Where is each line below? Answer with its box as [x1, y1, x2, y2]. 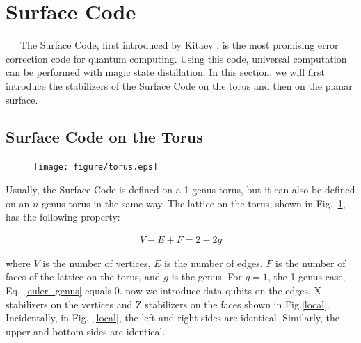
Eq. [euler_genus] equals [6, 282, 112, 297]
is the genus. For [171, 269, 242, 284]
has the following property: [6, 209, 120, 224]
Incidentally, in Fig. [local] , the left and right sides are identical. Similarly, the [6, 310, 340, 325]
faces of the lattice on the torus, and [6, 269, 161, 284]
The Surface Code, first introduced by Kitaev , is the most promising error [19, 38, 339, 52]
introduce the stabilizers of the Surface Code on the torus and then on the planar [6, 78, 353, 93]
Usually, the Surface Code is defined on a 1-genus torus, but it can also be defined [6, 182, 355, 196]
